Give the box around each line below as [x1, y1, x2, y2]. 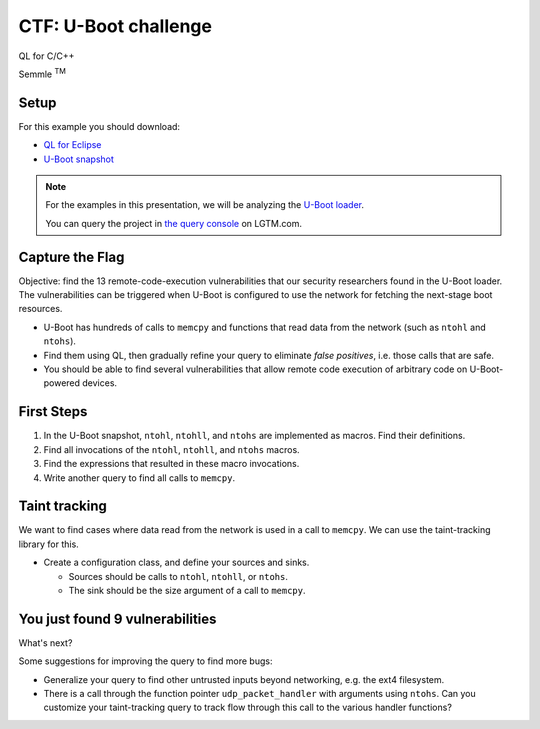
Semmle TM [18, 66, 67, 80]
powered [43, 377, 80, 389]
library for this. [18, 538, 79, 550]
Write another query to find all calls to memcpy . [43, 471, 235, 484]
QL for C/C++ [18, 50, 75, 62]
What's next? [18, 636, 73, 649]
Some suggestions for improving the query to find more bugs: [18, 655, 273, 667]
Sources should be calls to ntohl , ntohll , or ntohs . [68, 570, 289, 582]
